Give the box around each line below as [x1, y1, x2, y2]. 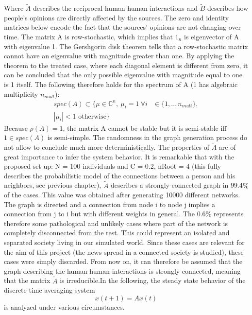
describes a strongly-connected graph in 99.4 [111, 180, 243, 190]
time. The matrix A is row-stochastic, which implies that [4, 32, 173, 41]
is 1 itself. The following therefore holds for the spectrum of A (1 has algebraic [4, 79, 238, 89]
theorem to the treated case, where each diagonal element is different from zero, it [4, 60, 248, 70]
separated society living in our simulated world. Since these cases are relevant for [4, 237, 245, 247]
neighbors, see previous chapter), [4, 180, 101, 190]
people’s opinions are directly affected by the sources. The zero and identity [4, 12, 229, 22]
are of [218, 141, 236, 152]
